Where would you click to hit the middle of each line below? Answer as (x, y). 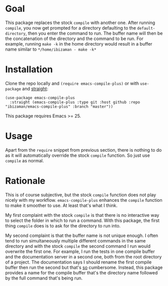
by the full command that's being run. (44, 278)
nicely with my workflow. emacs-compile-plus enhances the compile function (84, 200)
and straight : (35, 89)
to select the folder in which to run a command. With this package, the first (82, 220)
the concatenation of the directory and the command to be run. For (74, 39)
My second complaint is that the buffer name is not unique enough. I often (82, 235)
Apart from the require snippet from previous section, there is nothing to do (83, 150)
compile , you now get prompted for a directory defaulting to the (71, 28)
